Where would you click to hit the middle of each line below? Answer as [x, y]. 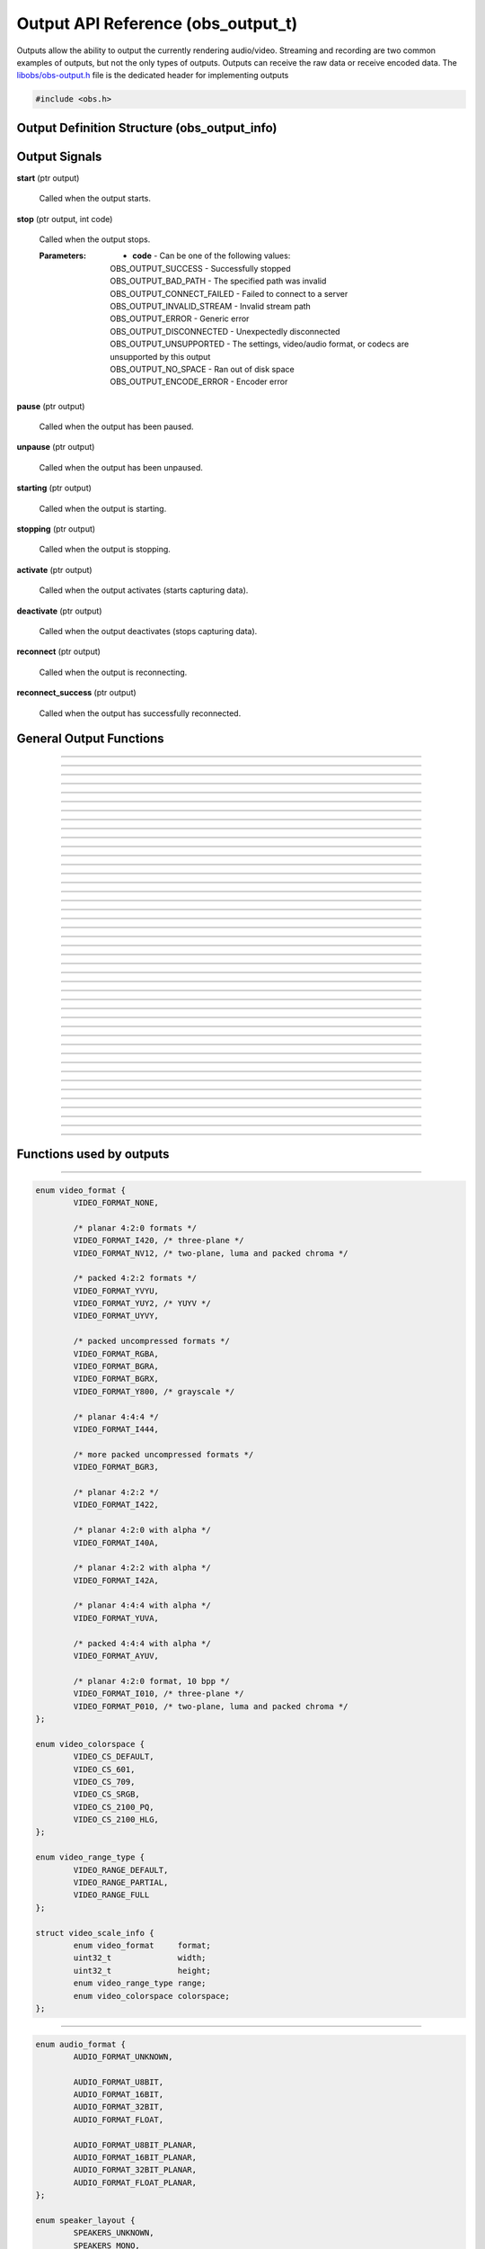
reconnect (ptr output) [58, 651]
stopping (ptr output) [56, 529]
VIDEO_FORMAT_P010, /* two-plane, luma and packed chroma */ [211, 1706]
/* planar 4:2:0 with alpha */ [142, 1530]
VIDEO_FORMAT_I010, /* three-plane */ [159, 1694]
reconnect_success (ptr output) [76, 693]
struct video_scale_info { [95, 1933]
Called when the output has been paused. [116, 426]
